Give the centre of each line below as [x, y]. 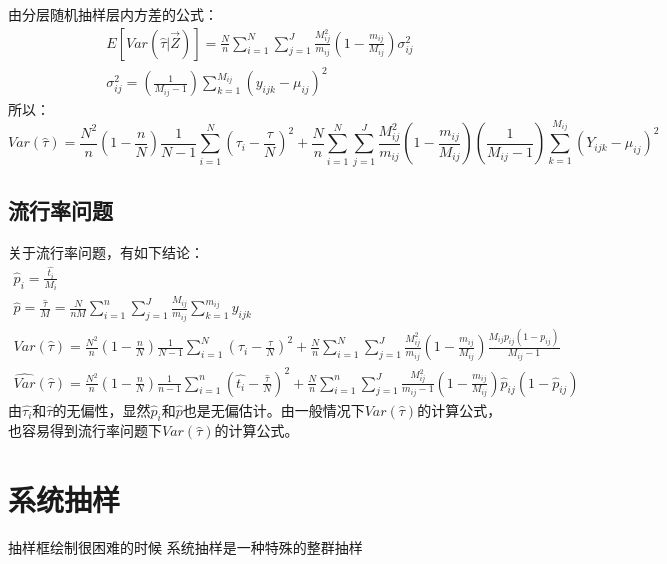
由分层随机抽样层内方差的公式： [113, 14]
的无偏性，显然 [101, 409]
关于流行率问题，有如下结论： [106, 251]
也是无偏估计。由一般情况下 [273, 409]
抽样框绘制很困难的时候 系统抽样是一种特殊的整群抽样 [185, 547]
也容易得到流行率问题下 [85, 430]
